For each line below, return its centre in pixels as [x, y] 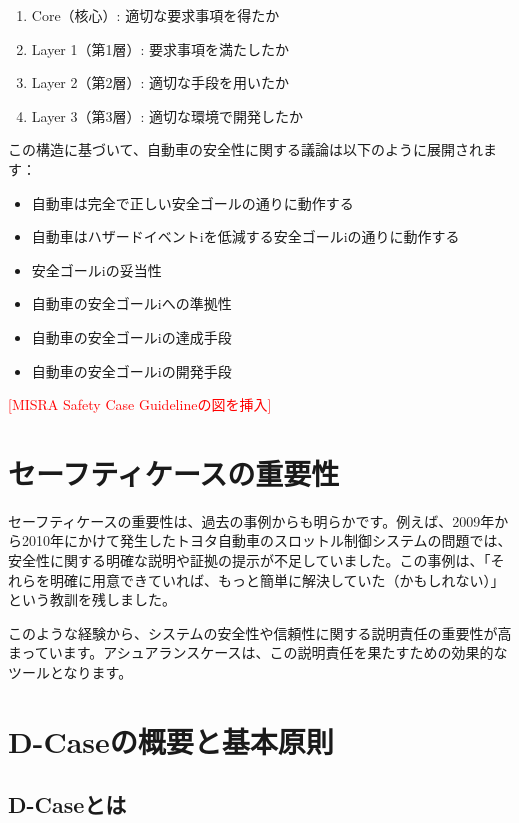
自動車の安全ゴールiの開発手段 [131, 370]
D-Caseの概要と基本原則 [171, 740]
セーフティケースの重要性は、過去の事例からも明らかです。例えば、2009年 [251, 520]
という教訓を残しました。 [92, 599]
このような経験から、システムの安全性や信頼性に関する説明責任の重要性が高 [260, 632]
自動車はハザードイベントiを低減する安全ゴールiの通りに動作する [245, 236]
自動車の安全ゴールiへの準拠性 [131, 303]
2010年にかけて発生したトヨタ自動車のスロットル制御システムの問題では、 [266, 540]
